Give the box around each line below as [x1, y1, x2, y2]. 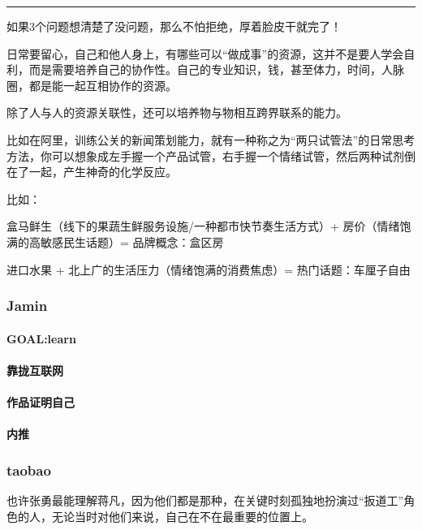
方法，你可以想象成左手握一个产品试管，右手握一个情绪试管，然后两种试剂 [6, 147, 404, 164]
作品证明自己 [6, 393, 75, 410]
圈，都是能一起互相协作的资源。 [6, 76, 177, 93]
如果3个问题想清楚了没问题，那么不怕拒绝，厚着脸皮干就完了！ [6, 18, 342, 34]
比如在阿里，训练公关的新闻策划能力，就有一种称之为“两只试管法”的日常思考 [6, 131, 416, 148]
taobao [6, 459, 51, 480]
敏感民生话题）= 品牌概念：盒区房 [40, 233, 224, 250]
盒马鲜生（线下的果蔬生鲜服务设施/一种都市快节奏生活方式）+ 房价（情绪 [6, 218, 400, 235]
